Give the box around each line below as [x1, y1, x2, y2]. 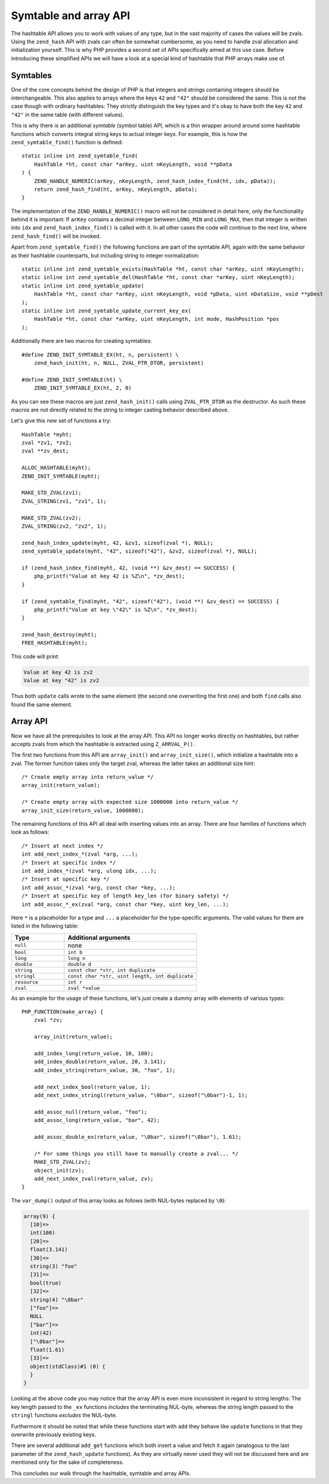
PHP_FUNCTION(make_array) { [21, 1008, 104, 1015]
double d [67, 961, 92, 967]
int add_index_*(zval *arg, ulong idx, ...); [21, 868, 157, 874]
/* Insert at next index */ [21, 842, 104, 849]
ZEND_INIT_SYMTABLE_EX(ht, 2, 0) [33, 385, 132, 392]
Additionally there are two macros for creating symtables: [11, 337, 152, 345]
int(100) [30, 1229, 55, 1237]
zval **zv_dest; [21, 448, 69, 454]
